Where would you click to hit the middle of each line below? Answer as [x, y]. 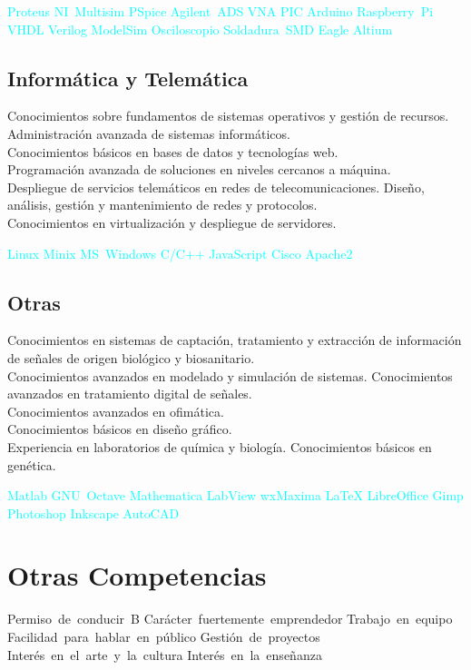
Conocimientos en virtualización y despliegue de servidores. [172, 222]
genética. [32, 464]
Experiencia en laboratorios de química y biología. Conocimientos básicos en [220, 446]
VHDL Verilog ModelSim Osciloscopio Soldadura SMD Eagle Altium [200, 29]
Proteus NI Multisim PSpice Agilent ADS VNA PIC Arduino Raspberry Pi [221, 11]
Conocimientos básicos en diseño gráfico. [120, 429]
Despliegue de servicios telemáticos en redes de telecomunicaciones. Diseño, [216, 187]
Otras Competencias [137, 575]
